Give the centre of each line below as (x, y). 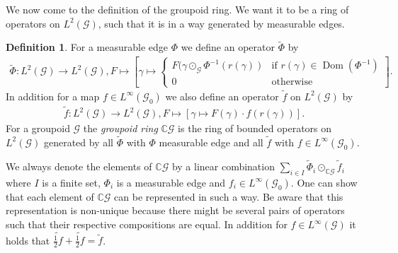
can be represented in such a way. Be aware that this (229, 196)
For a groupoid (38, 128)
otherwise (292, 82)
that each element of (50, 196)
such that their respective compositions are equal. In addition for (147, 224)
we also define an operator (222, 96)
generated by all (79, 142)
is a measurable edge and (171, 182)
